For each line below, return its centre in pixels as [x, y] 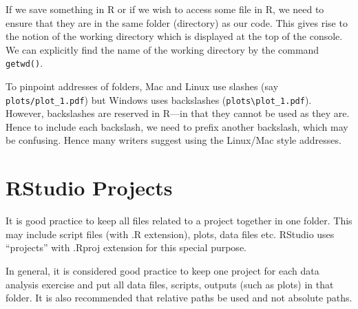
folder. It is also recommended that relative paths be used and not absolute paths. [179, 298]
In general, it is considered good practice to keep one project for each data [162, 270]
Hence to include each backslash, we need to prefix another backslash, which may [177, 126]
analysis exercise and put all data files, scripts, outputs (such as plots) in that [170, 284]
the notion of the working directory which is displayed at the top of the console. [174, 36]
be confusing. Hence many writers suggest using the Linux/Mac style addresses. [173, 140]
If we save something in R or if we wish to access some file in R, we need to [165, 9]
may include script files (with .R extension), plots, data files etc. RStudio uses [170, 234]
